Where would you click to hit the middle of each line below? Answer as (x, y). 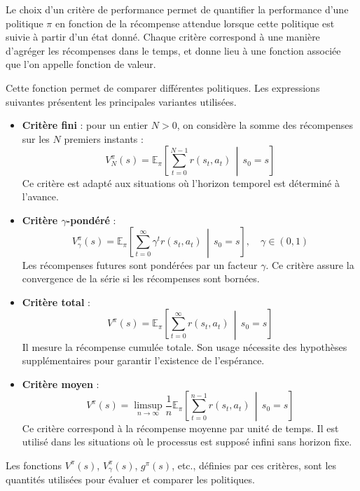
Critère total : (56, 302)
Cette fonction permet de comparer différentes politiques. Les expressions (163, 87)
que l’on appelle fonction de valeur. (81, 64)
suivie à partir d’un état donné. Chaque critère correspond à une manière (163, 37)
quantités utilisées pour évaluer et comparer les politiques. (130, 479)
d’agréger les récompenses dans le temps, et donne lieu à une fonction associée (173, 50)
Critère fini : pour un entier (85, 125)
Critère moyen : (61, 383)
